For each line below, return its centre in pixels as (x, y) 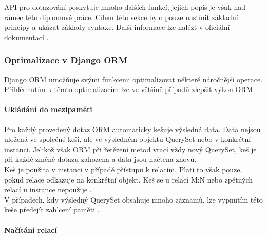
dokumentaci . (26, 37)
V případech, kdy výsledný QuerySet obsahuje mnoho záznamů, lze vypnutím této (133, 199)
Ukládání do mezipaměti (48, 109)
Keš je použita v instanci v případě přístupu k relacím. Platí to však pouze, (123, 169)
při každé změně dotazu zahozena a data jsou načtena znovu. (100, 159)
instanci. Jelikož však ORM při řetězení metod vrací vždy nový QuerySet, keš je (130, 149)
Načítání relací (31, 230)
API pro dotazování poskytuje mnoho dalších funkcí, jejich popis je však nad (125, 7)
